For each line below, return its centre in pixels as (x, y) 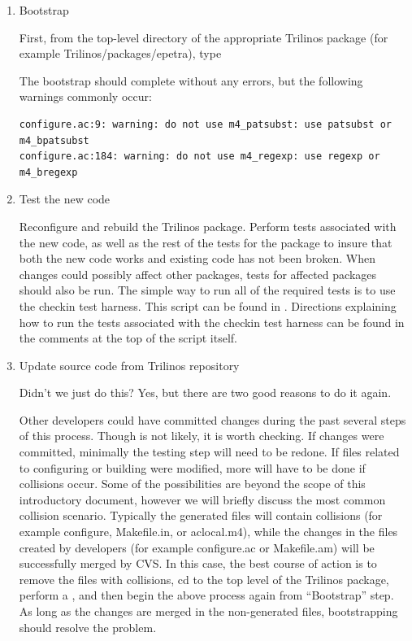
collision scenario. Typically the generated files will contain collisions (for (201, 515)
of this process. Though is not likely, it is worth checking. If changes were (202, 436)
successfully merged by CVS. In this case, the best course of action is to (198, 563)
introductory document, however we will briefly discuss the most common (202, 499)
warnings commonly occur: (85, 96)
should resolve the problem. (88, 627)
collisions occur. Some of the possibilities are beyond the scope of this (192, 484)
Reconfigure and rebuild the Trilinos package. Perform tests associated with (208, 226)
